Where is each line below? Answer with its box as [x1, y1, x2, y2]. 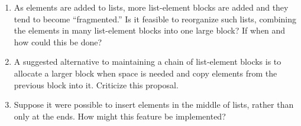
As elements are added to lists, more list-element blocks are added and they [14, 1, 289, 13]
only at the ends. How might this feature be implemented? [14, 110, 226, 122]
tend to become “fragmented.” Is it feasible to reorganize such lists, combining [14, 12, 297, 25]
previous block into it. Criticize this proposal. [14, 78, 179, 91]
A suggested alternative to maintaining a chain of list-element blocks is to [14, 55, 281, 68]
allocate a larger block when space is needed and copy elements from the [14, 67, 277, 79]
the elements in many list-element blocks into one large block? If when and [14, 24, 286, 37]
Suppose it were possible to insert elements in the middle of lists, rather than [14, 98, 294, 111]
